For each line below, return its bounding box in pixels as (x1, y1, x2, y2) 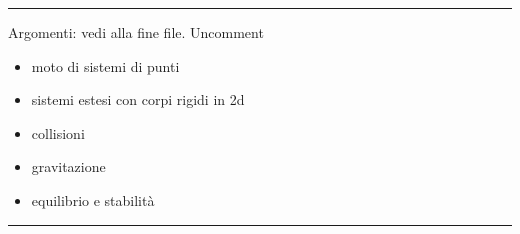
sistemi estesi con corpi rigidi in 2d (31, 89, 245, 110)
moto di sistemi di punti (31, 55, 180, 76)
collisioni (31, 122, 85, 143)
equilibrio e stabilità (31, 189, 155, 210)
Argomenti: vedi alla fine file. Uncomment (8, 22, 264, 42)
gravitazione (31, 156, 106, 177)
